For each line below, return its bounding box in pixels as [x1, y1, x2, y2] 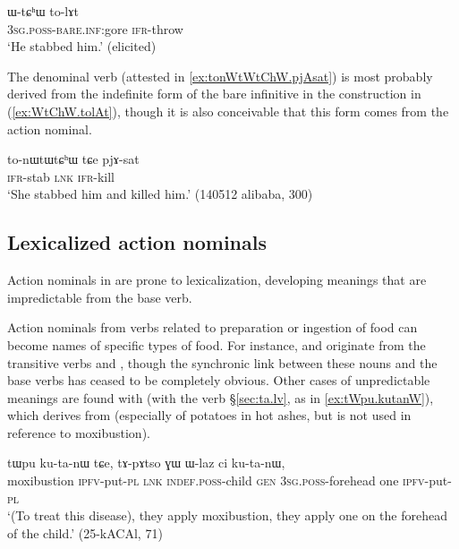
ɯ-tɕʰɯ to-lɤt [7, 2, 79, 20]
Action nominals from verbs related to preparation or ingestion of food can [7, 318, 418, 337]
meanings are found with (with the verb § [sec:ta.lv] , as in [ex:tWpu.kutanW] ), [7, 388, 434, 407]
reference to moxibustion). [7, 423, 150, 442]
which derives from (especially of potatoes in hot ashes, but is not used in [7, 406, 412, 425]
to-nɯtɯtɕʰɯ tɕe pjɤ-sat [7, 150, 140, 168]
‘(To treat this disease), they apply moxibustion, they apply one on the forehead [7, 506, 447, 525]
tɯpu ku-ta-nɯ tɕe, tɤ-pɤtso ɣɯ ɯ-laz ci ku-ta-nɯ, [7, 453, 285, 472]
